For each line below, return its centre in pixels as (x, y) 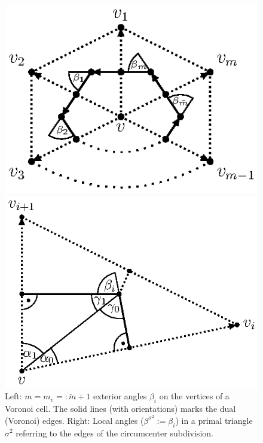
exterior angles (120, 396)
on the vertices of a (194, 396)
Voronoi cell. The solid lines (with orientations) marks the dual (120, 409)
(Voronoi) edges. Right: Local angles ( (74, 420)
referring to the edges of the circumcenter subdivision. (114, 433)
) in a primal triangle (214, 420)
